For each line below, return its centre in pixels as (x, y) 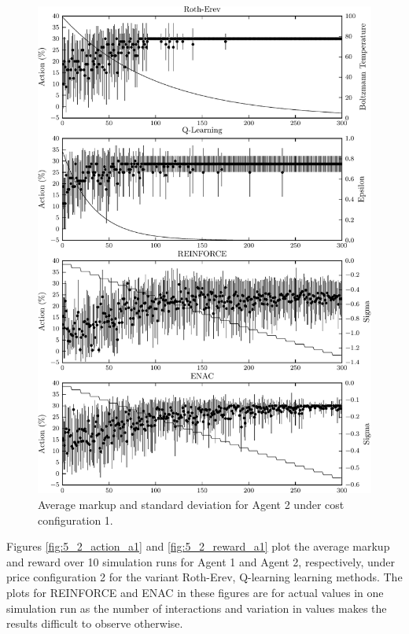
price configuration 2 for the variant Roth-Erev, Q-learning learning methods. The (204, 577)
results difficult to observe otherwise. (95, 623)
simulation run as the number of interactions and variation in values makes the (197, 608)
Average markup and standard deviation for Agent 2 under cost (191, 504)
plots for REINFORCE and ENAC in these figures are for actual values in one (195, 592)
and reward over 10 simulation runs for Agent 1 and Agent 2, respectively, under (201, 561)
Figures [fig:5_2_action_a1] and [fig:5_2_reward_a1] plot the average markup (198, 546)
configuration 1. (76, 520)
